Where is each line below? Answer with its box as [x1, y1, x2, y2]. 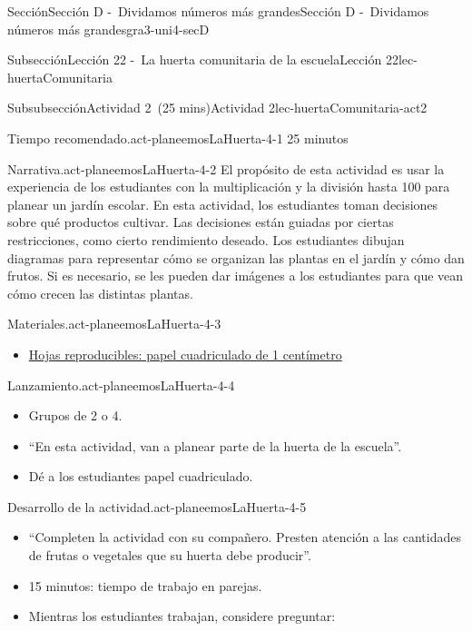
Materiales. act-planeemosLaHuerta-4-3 [7, 314, 221, 333]
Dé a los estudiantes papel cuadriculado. [28, 467, 253, 486]
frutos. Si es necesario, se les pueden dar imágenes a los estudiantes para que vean [7, 266, 464, 285]
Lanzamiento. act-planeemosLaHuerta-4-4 [7, 375, 235, 394]
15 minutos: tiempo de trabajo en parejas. [28, 576, 262, 595]
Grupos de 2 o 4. [28, 406, 123, 425]
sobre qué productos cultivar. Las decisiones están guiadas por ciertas [7, 212, 394, 232]
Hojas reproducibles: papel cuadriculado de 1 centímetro [28, 344, 342, 363]
